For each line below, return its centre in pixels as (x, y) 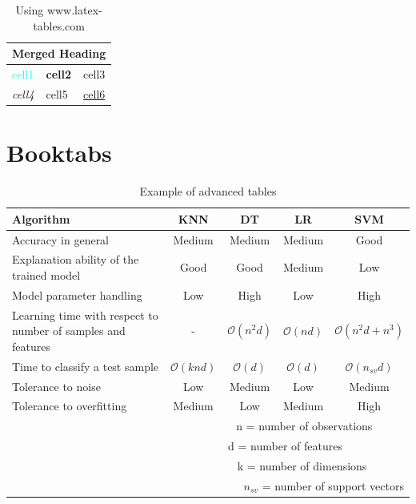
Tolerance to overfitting (70, 406)
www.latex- (74, 10)
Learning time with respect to (85, 314)
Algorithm (41, 218)
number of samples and (69, 331)
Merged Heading (59, 53)
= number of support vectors (333, 485)
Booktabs (59, 153)
